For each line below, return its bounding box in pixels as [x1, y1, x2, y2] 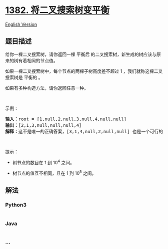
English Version [5, 21, 37, 27]
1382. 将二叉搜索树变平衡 [5, 4, 110, 16]
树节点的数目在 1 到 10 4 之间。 [12, 158, 75, 165]
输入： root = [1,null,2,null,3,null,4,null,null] [5, 116, 126, 122]
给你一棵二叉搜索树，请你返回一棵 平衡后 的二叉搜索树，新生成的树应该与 [5, 51, 156, 57]
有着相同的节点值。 [18, 57, 58, 63]
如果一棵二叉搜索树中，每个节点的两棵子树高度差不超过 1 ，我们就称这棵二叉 [5, 68, 163, 74]
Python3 [5, 202, 26, 209]
